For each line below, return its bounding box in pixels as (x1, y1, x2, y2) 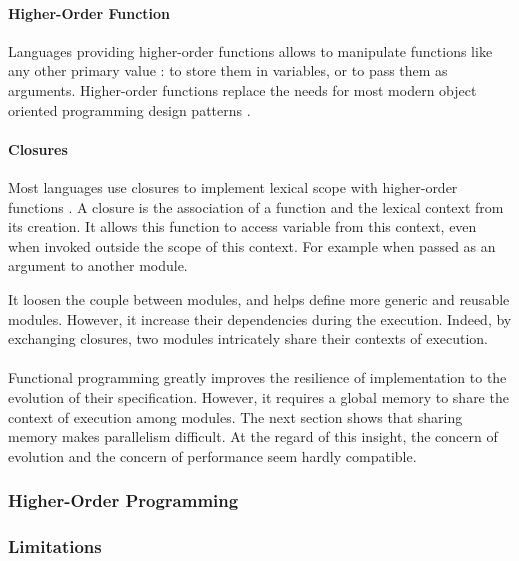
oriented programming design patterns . (8, 99, 251, 120)
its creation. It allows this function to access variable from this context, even (8, 216, 477, 237)
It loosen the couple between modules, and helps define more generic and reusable (8, 288, 510, 309)
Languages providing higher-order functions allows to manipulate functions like (8, 40, 493, 61)
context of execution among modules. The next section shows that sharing (8, 406, 463, 427)
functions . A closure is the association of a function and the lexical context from (8, 196, 504, 217)
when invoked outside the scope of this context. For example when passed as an (8, 235, 496, 256)
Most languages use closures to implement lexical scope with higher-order (8, 176, 458, 197)
